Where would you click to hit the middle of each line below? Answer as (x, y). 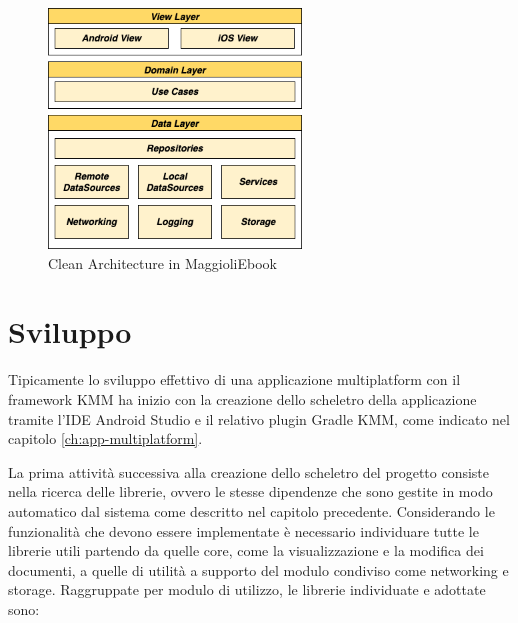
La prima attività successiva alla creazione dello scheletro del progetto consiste (249, 471)
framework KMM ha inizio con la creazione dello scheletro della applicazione (242, 398)
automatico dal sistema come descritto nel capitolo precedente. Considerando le (251, 510)
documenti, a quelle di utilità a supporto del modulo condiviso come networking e (258, 569)
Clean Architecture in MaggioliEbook (162, 262)
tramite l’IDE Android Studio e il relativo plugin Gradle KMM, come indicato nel (259, 418)
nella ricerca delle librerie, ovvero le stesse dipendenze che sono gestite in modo (250, 491)
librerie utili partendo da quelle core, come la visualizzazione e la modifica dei (246, 550)
